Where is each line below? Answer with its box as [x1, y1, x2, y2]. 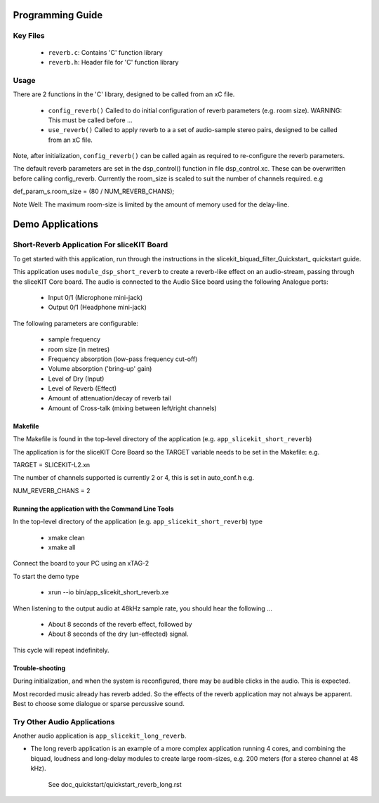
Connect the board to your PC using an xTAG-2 [13, 559, 149, 568]
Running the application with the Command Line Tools [13, 504, 174, 513]
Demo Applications [13, 218, 99, 230]
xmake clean [48, 533, 86, 542]
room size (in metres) [48, 345, 110, 353]
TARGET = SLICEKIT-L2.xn [13, 461, 91, 469]
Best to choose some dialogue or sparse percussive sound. [13, 699, 185, 707]
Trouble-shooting [13, 664, 66, 672]
